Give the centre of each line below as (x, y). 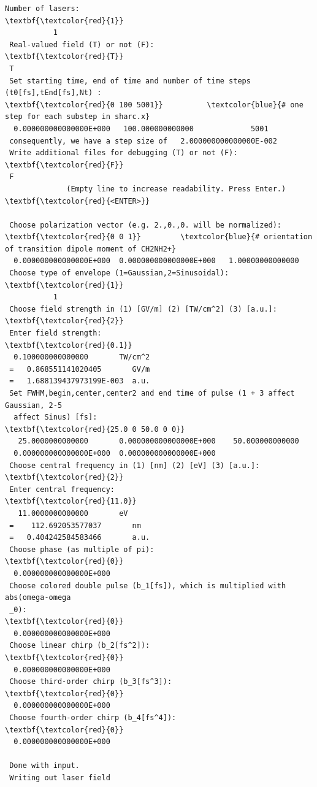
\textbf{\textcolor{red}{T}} (64, 57)
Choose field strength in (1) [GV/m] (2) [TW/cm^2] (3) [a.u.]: (143, 309)
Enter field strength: (55, 333)
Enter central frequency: (62, 489)
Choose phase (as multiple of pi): (82, 549)
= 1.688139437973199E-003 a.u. (80, 381)
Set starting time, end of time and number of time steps (130, 81)
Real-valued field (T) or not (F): (82, 44)
